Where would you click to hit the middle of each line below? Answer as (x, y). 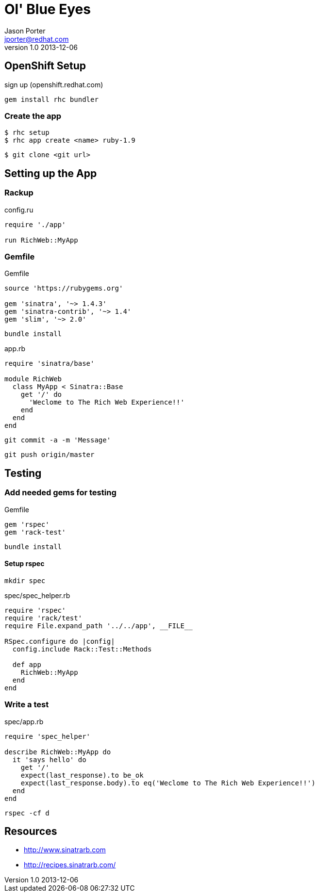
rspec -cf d (27, 813)
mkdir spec (25, 580)
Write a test (27, 705)
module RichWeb (33, 379)
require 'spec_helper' (48, 736)
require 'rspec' (35, 610)
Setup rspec (25, 564)
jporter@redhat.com (37, 39)
